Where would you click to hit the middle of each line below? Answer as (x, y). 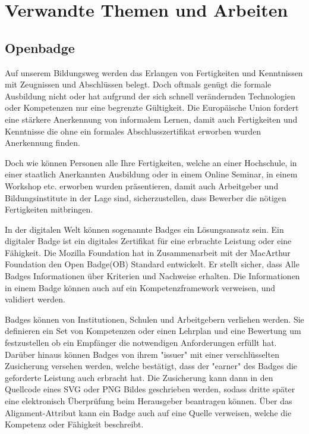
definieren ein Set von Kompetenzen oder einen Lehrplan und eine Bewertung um (153, 331)
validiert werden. (35, 299)
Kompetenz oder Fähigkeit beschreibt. (74, 424)
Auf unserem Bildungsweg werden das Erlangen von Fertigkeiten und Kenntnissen (154, 72)
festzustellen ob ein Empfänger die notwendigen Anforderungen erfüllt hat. (141, 343)
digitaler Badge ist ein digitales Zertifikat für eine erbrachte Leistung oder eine (148, 241)
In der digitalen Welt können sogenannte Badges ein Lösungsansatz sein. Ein (144, 229)
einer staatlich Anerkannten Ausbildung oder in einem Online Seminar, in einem (151, 174)
